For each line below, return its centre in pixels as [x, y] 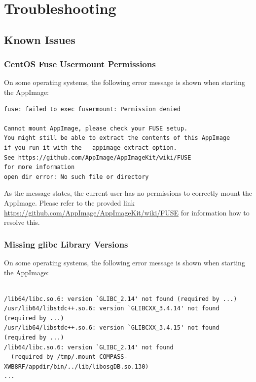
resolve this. [22, 222]
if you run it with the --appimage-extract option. [91, 148]
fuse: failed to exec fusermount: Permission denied [92, 109]
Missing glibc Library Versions [66, 244]
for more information [39, 167]
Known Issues [40, 39]
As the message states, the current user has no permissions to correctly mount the [128, 193]
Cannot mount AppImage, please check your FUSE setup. [96, 128]
